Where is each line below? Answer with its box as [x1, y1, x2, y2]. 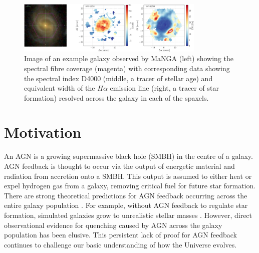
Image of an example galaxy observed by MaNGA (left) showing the [24, 53, 233, 64]
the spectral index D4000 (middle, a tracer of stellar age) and [24, 73, 213, 83]
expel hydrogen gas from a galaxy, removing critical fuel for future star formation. [4, 180, 256, 191]
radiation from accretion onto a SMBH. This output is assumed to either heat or [4, 170, 252, 181]
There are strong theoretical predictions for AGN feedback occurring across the [4, 190, 247, 200]
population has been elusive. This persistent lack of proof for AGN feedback [4, 229, 237, 240]
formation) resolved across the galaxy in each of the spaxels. [24, 92, 209, 103]
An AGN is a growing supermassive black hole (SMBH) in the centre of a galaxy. [4, 151, 253, 161]
